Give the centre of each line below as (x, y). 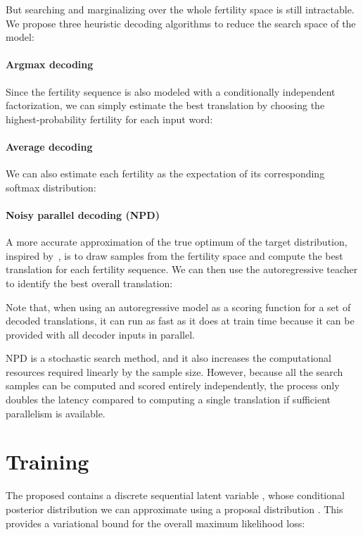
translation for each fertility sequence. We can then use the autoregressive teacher (182, 269)
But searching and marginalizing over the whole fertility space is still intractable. (180, 9)
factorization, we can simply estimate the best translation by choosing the (165, 105)
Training (47, 461)
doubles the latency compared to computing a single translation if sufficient (168, 399)
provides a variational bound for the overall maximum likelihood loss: (155, 523)
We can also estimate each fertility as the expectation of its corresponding (165, 174)
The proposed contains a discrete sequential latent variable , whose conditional (175, 495)
